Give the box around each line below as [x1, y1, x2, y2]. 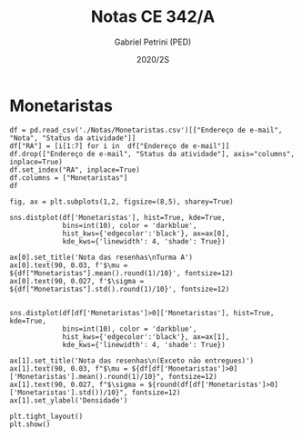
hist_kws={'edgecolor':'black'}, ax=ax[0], [62, 229, 230, 238]
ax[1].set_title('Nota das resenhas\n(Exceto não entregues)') [9, 356, 255, 365]
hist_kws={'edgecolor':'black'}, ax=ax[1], [62, 332, 230, 342]
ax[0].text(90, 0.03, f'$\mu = [9, 261, 128, 270]
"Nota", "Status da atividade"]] [9, 134, 136, 143]
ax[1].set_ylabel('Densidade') [9, 395, 128, 405]
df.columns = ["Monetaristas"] [9, 173, 128, 183]
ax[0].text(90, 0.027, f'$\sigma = [9, 276, 145, 285]
